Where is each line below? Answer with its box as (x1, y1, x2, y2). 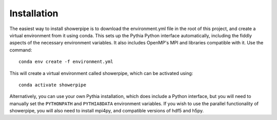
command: (9, 46, 32, 53)
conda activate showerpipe (18, 82, 87, 88)
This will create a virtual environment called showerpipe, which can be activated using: (9, 70, 193, 76)
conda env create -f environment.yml (18, 59, 114, 65)
